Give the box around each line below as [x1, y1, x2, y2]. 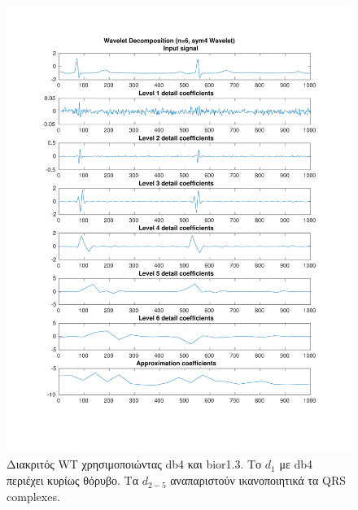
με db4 [279, 456, 313, 473]
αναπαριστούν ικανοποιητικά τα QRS [170, 472, 346, 489]
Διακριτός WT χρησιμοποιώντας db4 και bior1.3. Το [7, 456, 262, 473]
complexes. [7, 487, 60, 504]
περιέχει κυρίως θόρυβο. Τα [7, 472, 139, 489]
